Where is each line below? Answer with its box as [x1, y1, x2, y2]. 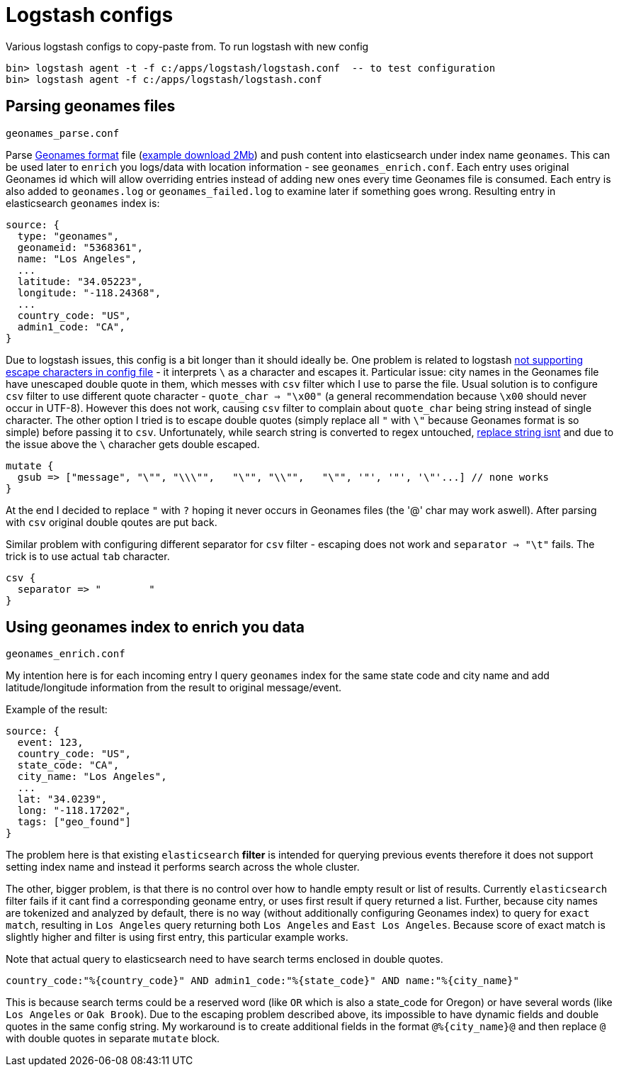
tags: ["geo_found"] [17, 816, 132, 828]
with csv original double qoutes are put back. [6, 515, 217, 528]
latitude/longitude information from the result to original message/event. [6, 681, 341, 694]
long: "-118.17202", [17, 805, 132, 817]
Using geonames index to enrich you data [6, 618, 305, 637]
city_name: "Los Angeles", [17, 771, 167, 783]
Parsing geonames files [6, 97, 176, 116]
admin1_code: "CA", [17, 320, 125, 333]
